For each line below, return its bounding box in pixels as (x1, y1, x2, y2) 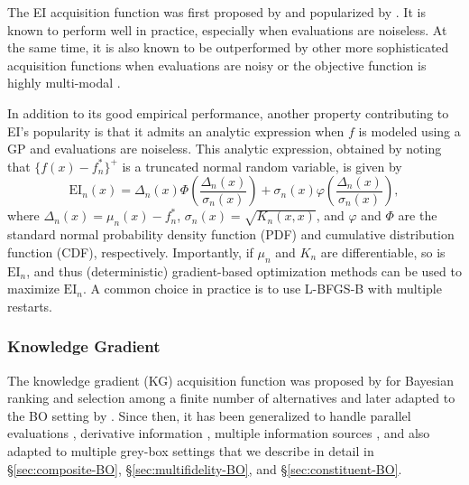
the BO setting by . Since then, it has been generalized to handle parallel (7, 406, 411, 424)
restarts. (7, 296, 53, 315)
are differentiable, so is (320, 242, 446, 261)
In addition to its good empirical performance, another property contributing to (7, 103, 449, 122)
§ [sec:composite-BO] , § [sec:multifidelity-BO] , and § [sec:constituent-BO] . (7, 459, 402, 478)
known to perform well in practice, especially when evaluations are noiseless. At (7, 20, 447, 39)
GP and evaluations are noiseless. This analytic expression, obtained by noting (7, 139, 442, 158)
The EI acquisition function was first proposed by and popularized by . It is (7, 3, 426, 21)
